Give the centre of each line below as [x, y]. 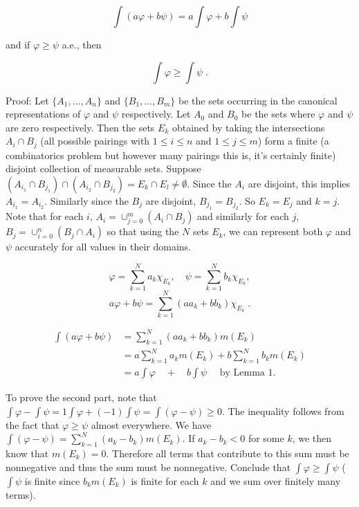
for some [266, 438]
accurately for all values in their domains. [103, 247]
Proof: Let [27, 100]
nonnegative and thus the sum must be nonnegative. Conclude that [148, 467]
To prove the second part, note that [81, 397]
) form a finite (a [293, 141]
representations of [43, 114]
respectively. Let [156, 114]
